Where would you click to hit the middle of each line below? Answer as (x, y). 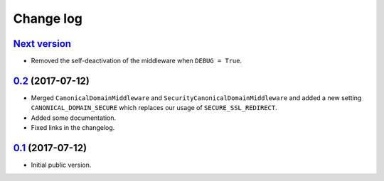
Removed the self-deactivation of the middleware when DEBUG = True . (137, 61)
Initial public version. (61, 165)
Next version (42, 44)
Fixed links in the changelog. (73, 128)
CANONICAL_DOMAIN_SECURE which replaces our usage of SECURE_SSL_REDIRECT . (154, 108)
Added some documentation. (74, 118)
